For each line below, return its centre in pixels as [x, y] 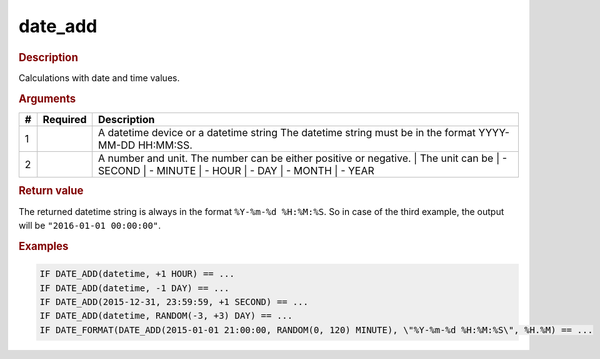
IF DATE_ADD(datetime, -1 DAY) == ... [134, 288]
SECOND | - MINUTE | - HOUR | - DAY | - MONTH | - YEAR [236, 170]
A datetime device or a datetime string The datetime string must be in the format [287, 132]
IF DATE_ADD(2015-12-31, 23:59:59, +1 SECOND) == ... [174, 301]
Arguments [47, 98]
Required [64, 119]
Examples [43, 246]
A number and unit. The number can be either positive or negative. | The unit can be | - [303, 158]
